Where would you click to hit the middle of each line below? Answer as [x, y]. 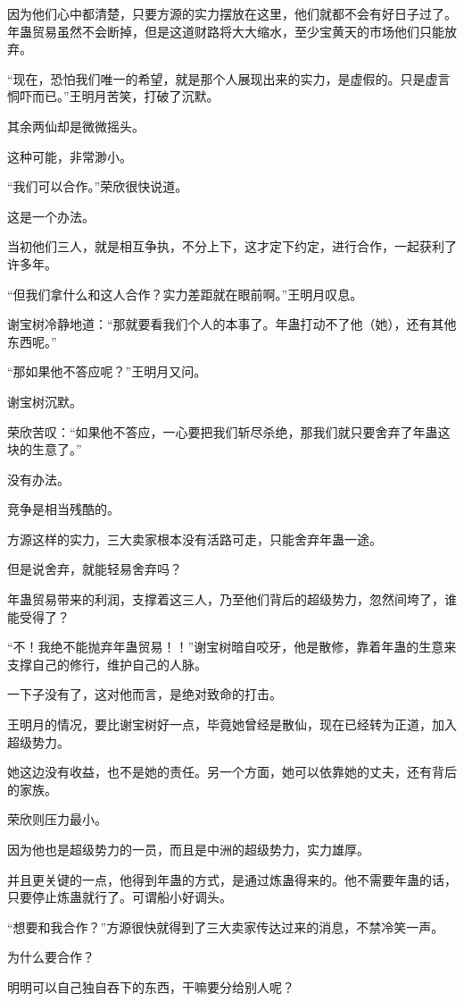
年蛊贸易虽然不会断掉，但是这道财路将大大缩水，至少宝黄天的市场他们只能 [226, 31]
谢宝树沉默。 [45, 401]
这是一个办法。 [51, 216]
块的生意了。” [45, 449]
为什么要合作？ [51, 957]
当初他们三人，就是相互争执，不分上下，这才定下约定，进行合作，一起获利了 [232, 246]
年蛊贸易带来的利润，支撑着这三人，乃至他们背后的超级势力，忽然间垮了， [226, 599]
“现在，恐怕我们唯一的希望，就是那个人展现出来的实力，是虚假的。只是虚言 [229, 78]
